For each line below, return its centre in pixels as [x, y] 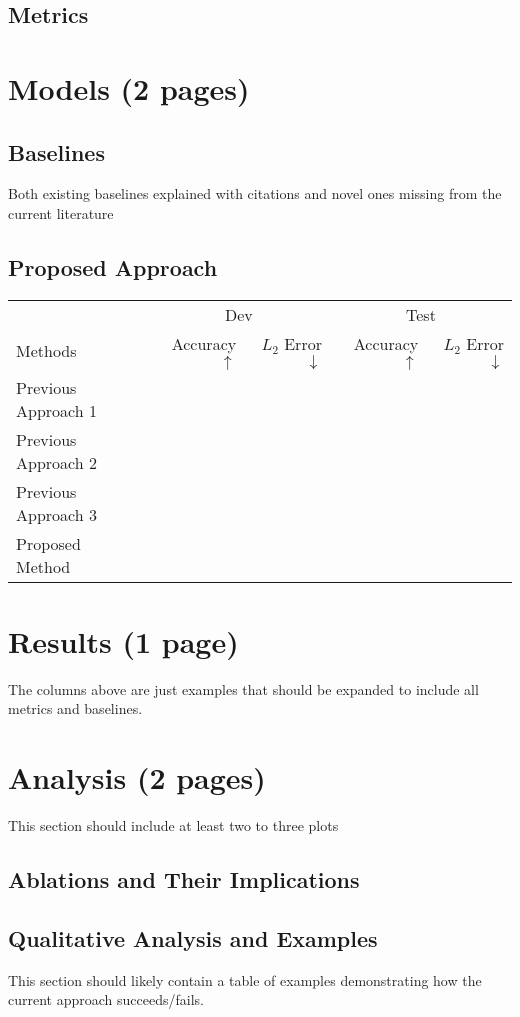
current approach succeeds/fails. [106, 999]
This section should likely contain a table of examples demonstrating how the [245, 979]
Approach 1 [56, 410]
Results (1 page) [123, 640]
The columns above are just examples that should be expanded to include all [243, 688]
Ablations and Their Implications [184, 879]
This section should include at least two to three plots [173, 825]
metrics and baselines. [75, 708]
